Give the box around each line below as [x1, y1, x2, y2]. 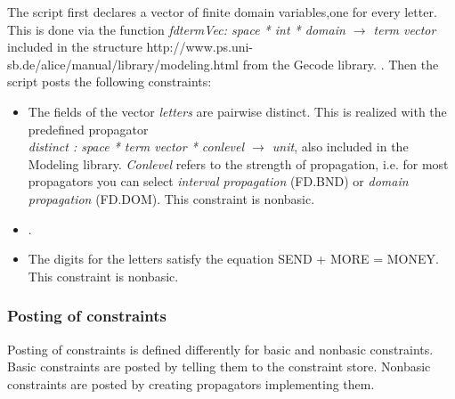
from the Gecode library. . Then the [242, 54, 439, 73]
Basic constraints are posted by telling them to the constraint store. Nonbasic [7, 357, 431, 376]
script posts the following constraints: [7, 72, 212, 91]
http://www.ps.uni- [146, 37, 254, 56]
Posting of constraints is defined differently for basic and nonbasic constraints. [7, 339, 434, 358]
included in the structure [7, 37, 142, 56]
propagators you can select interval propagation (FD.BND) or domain [28, 172, 409, 191]
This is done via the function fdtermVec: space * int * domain [7, 20, 345, 38]
